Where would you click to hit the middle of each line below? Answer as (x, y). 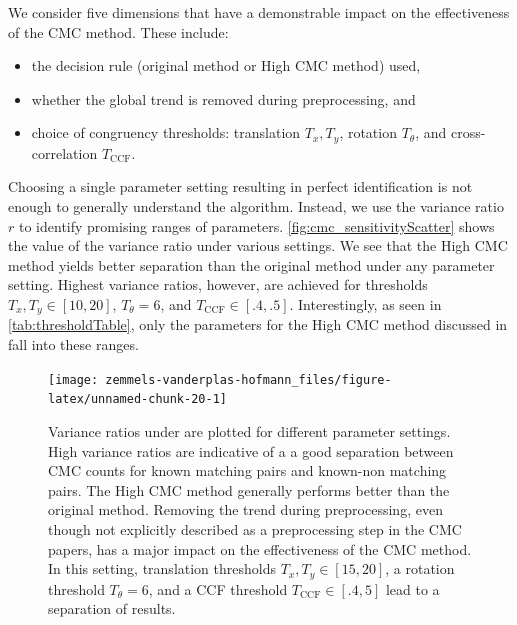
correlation (64, 152)
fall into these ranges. (73, 344)
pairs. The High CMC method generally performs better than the (249, 489)
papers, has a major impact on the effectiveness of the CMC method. (260, 548)
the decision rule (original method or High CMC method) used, (226, 65)
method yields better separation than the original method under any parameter (251, 264)
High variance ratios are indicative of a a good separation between (251, 450)
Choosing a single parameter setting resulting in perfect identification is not (240, 186)
